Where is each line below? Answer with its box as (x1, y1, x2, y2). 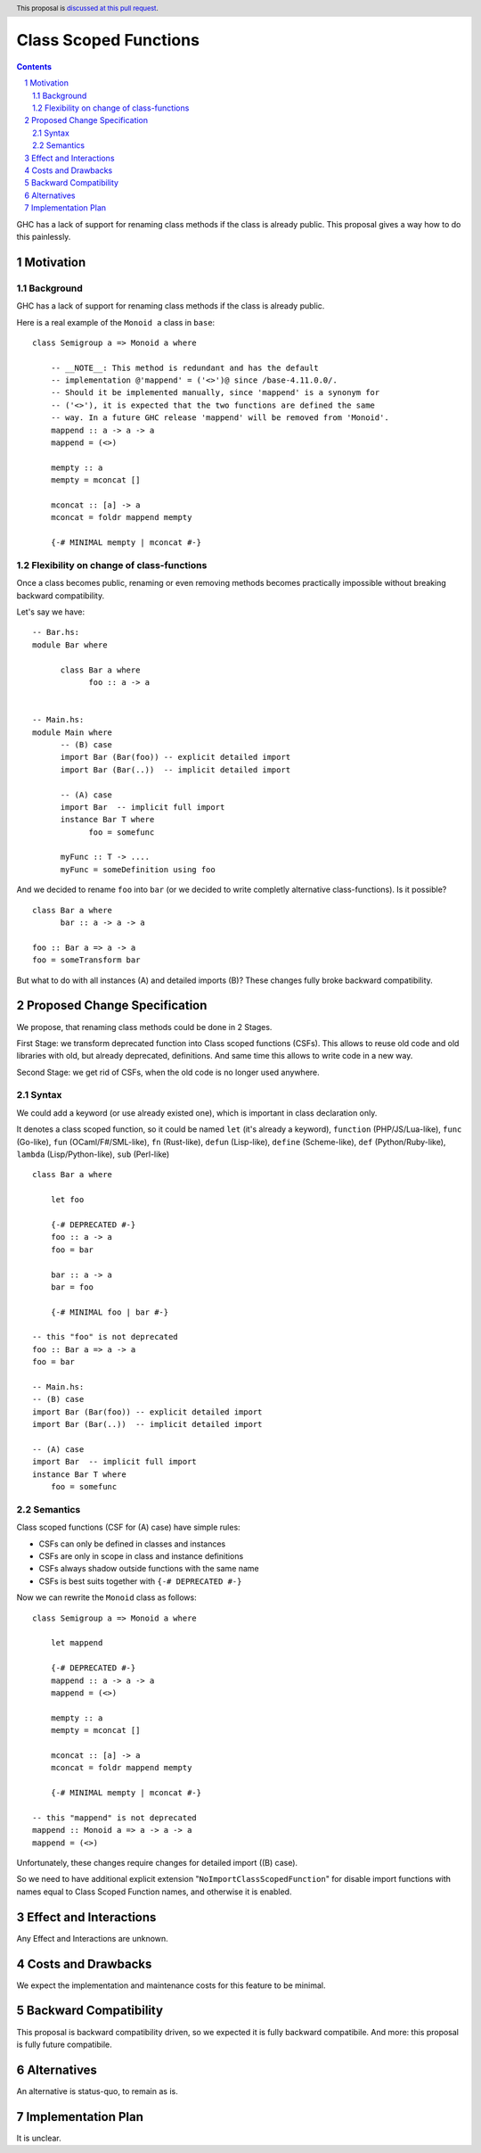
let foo (50, 1195, 85, 1205)
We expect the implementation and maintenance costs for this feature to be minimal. (16, 1980, 326, 1991)
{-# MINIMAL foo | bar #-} (50, 1307, 169, 1317)
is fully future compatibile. (16, 2039, 113, 2050)
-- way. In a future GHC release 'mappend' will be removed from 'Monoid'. (50, 413, 389, 423)
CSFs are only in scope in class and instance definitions (38, 1551, 244, 1562)
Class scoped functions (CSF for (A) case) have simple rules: (16, 1522, 240, 1533)
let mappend (50, 1637, 103, 1648)
